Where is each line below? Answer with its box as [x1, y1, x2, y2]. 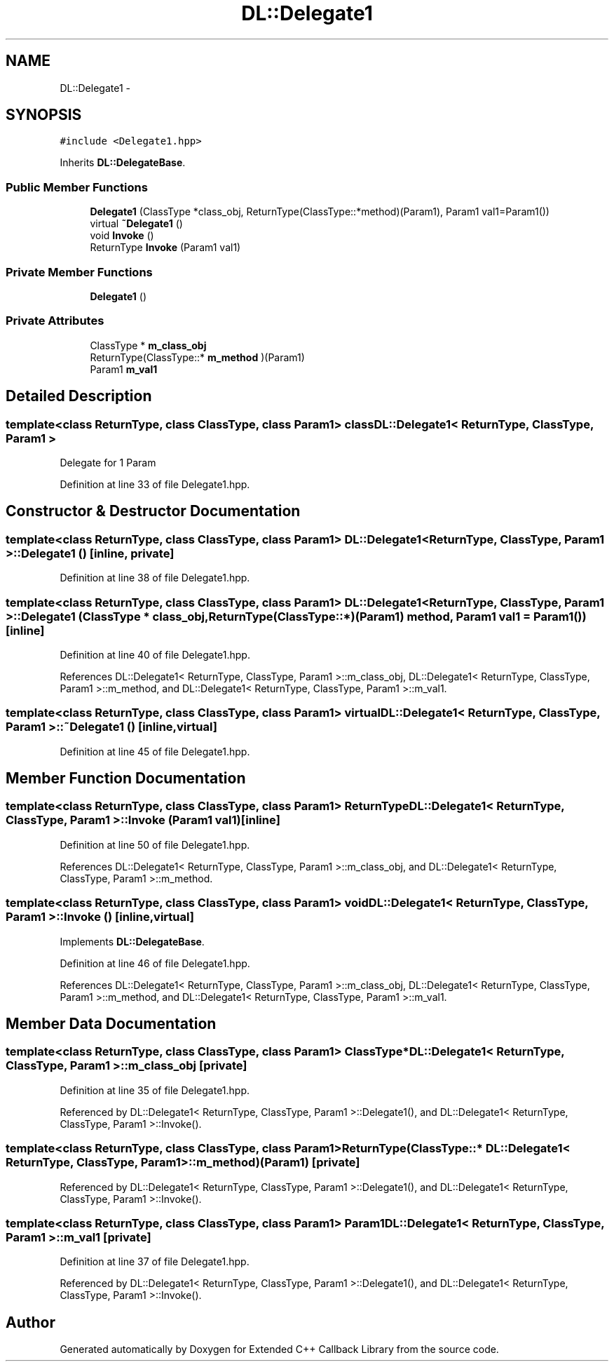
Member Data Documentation [6, 1015, 217, 1033]
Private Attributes [6, 314, 104, 328]
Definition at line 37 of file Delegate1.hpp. [60, 1255, 250, 1268]
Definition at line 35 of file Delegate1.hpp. [60, 1084, 250, 1096]
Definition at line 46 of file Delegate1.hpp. [60, 957, 250, 969]
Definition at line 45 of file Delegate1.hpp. [60, 745, 250, 757]
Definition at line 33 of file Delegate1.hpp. [60, 478, 250, 490]
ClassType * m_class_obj [90, 339, 207, 351]
